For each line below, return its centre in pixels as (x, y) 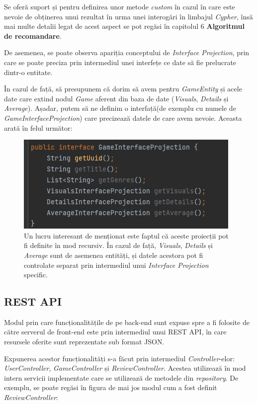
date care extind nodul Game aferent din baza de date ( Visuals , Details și (116, 98)
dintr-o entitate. (28, 72)
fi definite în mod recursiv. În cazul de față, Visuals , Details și (118, 245)
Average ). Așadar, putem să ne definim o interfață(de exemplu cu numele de (120, 108)
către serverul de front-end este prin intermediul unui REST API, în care (115, 332)
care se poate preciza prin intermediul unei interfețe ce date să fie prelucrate (120, 62)
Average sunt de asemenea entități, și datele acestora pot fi (114, 255)
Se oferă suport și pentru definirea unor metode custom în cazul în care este (120, 6)
